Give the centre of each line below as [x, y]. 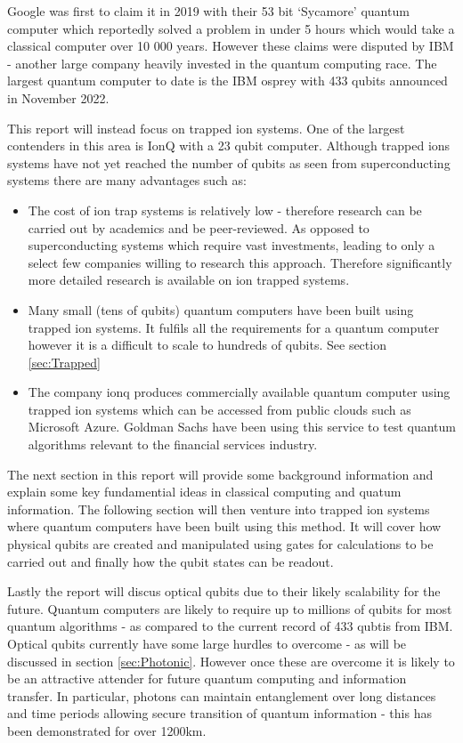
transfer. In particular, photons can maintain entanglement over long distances [222, 695]
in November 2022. [58, 97]
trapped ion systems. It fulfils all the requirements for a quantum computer [234, 327]
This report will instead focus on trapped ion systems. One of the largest [206, 128]
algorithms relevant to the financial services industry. [173, 444]
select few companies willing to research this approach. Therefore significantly [240, 262]
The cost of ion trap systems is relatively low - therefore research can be [225, 210]
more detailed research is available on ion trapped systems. [189, 280]
